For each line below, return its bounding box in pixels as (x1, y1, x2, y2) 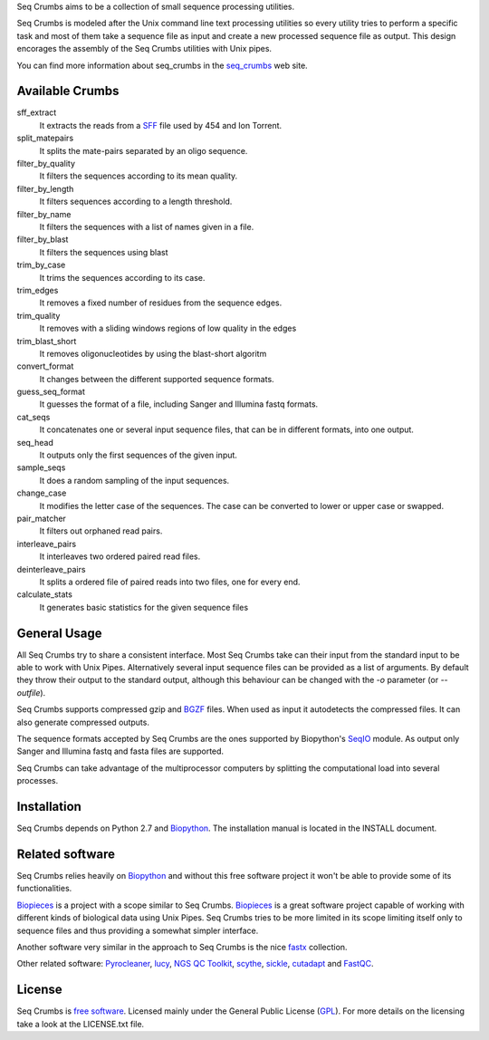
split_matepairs (16, 132, 74, 144)
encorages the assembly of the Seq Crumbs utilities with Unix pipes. (16, 43, 272, 54)
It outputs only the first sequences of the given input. (39, 449, 237, 461)
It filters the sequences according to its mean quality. (39, 170, 238, 181)
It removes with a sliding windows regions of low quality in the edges (39, 323, 297, 334)
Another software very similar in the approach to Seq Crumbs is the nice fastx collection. (16, 941, 348, 952)
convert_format (16, 361, 74, 371)
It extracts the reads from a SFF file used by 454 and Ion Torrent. (39, 120, 283, 130)
